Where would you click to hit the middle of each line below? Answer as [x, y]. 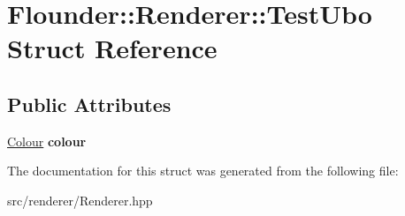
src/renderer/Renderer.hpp [80, 200]
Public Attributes [89, 104]
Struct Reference [112, 48]
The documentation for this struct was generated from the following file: [203, 171]
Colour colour [47, 141]
